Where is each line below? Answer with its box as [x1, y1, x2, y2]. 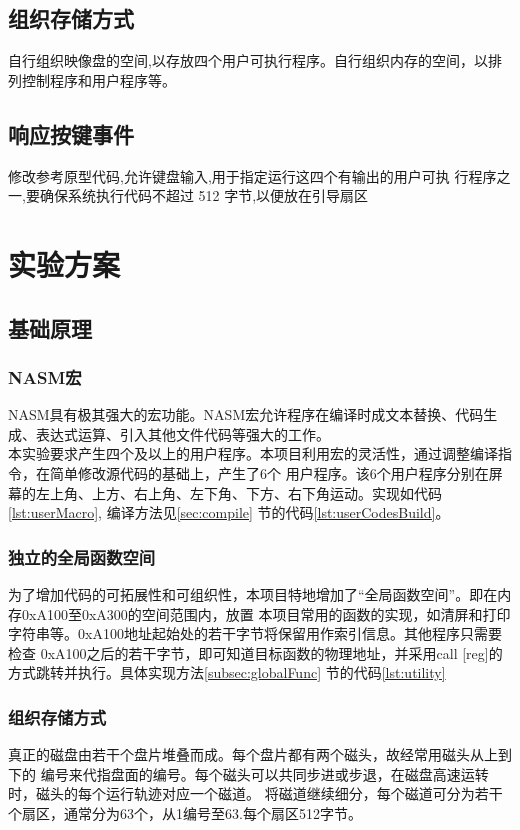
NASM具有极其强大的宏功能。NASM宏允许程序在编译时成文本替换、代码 [8, 404, 484, 425]
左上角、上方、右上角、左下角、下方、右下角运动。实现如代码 [35, 482, 442, 503]
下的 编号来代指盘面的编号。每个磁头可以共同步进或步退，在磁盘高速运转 [8, 763, 489, 784]
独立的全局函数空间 [8, 544, 156, 569]
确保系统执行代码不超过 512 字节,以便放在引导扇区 [39, 185, 369, 206]
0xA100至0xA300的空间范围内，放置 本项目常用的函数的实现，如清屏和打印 [21, 603, 511, 624]
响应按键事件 [8, 118, 134, 149]
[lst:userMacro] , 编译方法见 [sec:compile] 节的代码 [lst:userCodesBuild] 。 [8, 502, 450, 523]
